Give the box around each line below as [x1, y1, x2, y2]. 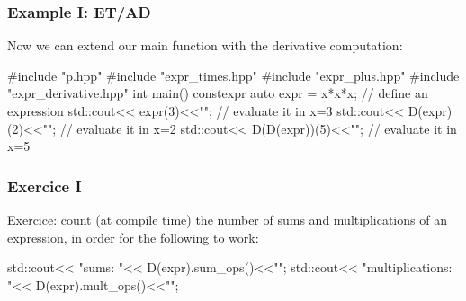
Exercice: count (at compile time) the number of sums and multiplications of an [7, 210, 447, 228]
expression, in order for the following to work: [7, 227, 259, 246]
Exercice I [7, 174, 82, 197]
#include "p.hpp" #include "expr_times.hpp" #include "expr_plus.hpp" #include [7, 66, 460, 84]
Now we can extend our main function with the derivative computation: [7, 36, 403, 55]
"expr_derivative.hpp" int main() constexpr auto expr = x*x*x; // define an [7, 84, 428, 102]
